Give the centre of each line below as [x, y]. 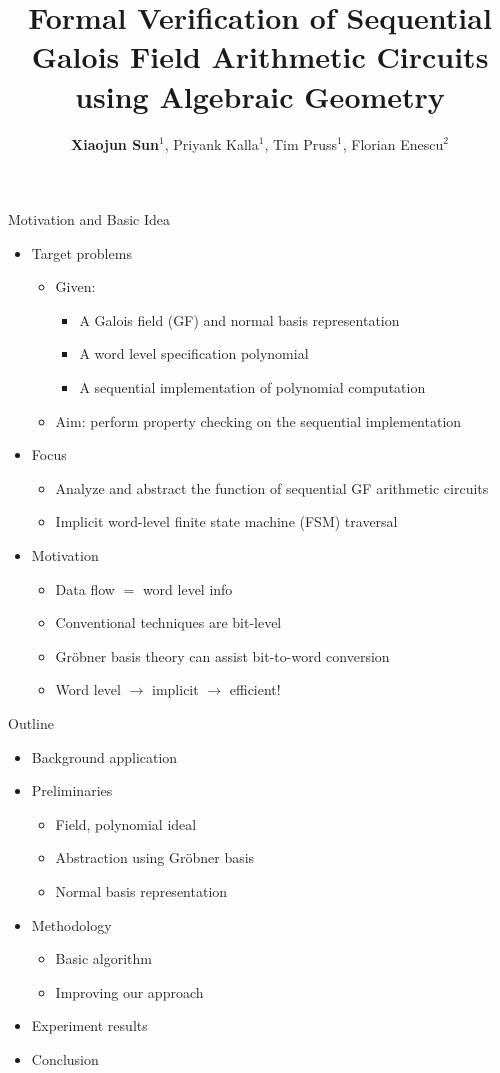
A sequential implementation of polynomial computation [252, 387]
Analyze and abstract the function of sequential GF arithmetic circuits [272, 487]
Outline [31, 723]
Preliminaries [72, 790]
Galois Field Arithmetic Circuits [260, 56]
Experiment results [89, 1025]
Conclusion [65, 1058]
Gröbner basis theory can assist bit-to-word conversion [222, 655]
